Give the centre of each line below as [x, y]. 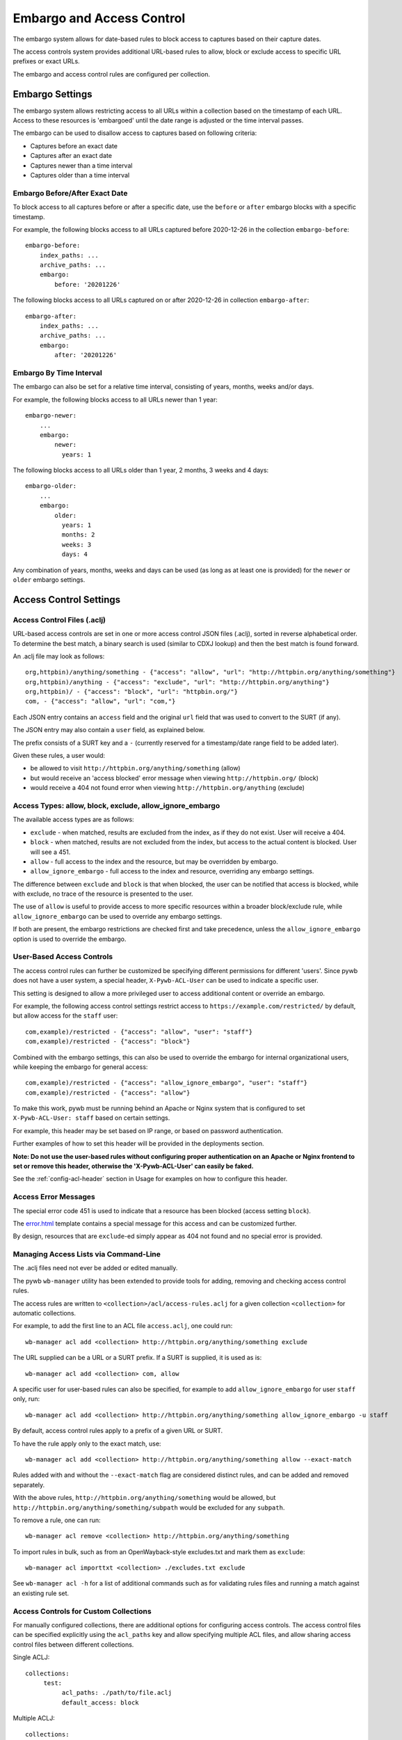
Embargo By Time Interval [57, 372]
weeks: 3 [77, 544]
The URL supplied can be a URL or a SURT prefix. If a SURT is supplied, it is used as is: [137, 1358]
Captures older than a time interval [80, 175]
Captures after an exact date [71, 156]
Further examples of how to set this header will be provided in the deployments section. [138, 1144]
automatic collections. [45, 1313]
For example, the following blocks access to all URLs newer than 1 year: [115, 400]
